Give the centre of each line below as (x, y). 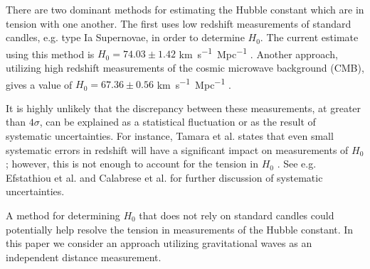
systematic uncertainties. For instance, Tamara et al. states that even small (170, 136)
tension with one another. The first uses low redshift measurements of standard (179, 23)
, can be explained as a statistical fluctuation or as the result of (178, 122)
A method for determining (63, 215)
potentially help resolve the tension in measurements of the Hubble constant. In (180, 229)
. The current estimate (309, 37)
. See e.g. (297, 164)
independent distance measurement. (84, 257)
